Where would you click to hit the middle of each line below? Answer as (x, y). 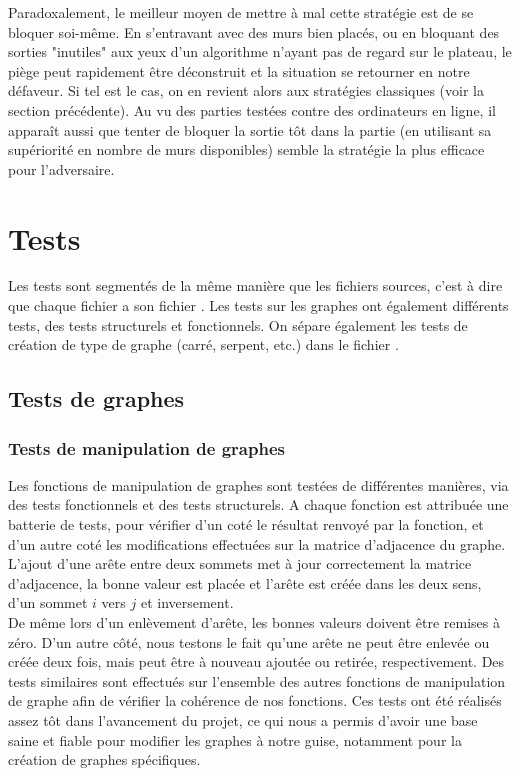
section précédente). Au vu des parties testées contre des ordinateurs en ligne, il (252, 109)
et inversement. (187, 602)
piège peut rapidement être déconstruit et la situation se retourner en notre (239, 70)
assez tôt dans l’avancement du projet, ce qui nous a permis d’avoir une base (243, 719)
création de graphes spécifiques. (104, 759)
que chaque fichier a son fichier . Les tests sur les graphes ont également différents (258, 305)
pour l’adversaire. (61, 168)
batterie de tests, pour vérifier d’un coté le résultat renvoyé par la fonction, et (246, 524)
